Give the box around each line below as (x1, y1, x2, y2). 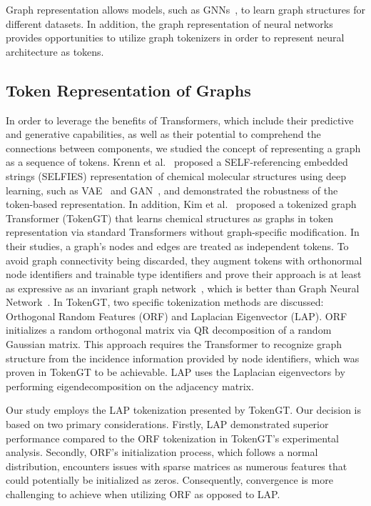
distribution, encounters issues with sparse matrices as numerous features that (6, 458, 347, 473)
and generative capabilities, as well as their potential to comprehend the (6, 126, 321, 142)
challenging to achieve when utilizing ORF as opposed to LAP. (6, 487, 280, 502)
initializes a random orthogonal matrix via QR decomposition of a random (6, 322, 332, 337)
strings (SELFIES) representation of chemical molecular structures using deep (6, 168, 347, 183)
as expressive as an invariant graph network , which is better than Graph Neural (6, 280, 360, 295)
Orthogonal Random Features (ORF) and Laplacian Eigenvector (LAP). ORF (6, 308, 347, 323)
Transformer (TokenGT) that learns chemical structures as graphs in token (6, 210, 333, 225)
